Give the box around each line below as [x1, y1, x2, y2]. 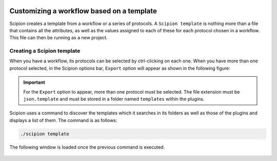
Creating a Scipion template [9, 48, 81, 55]
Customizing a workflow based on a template [9, 7, 157, 15]
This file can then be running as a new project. [9, 35, 108, 41]
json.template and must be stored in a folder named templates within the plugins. [23, 96, 205, 102]
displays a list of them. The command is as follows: [9, 117, 117, 123]
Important [23, 79, 46, 85]
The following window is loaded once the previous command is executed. [9, 144, 165, 150]
